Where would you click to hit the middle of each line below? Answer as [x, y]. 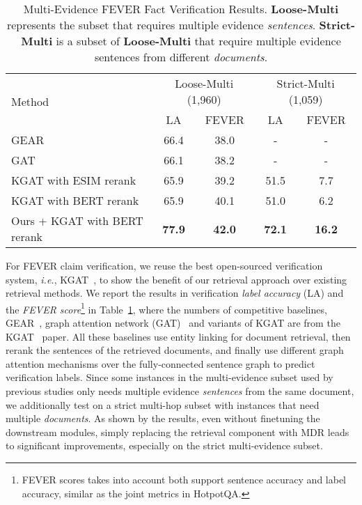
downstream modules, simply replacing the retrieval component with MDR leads [178, 432]
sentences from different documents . [181, 57]
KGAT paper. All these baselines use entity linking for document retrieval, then [178, 336]
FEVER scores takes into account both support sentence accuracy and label [184, 479]
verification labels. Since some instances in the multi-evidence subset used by [170, 377]
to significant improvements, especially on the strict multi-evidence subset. [164, 445]
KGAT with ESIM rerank [74, 180]
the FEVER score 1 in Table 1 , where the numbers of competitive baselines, [166, 308]
